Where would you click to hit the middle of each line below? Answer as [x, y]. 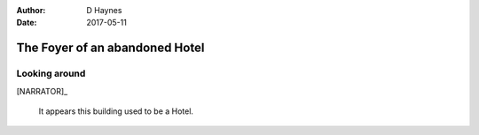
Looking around [51, 73]
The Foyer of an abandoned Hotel [110, 48]
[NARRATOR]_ [42, 91]
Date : [27, 23]
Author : [31, 10]
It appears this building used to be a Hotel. [116, 111]
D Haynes [104, 10]
